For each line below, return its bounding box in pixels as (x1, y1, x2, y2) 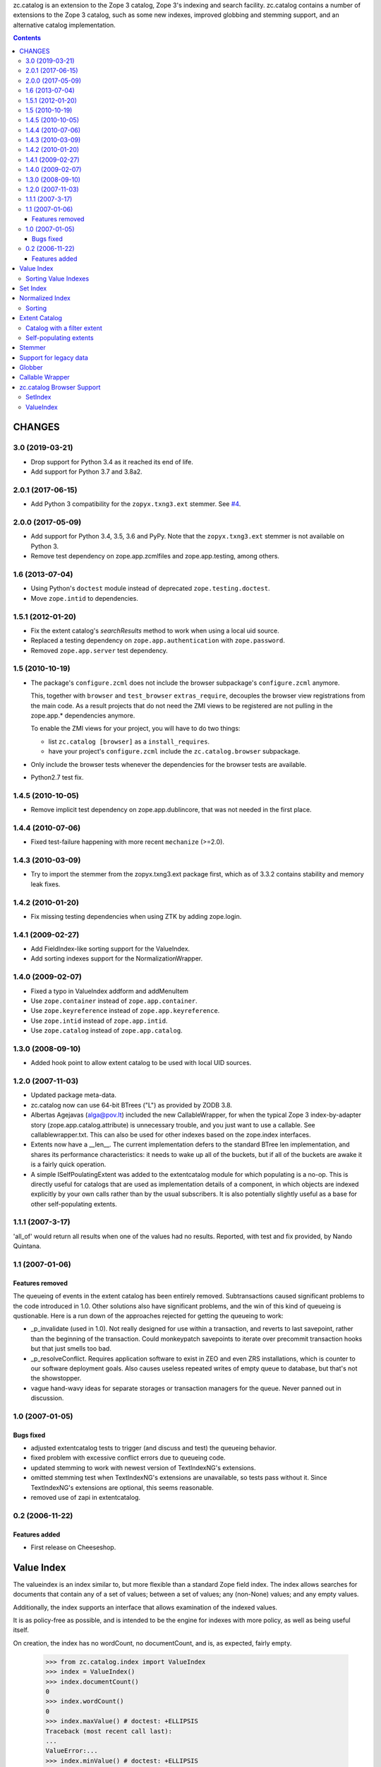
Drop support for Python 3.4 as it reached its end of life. (30, 457, 194, 466)
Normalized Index (19, 294, 71, 303)
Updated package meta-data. (30, 1091, 116, 1099)
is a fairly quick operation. (30, 1160, 107, 1169)
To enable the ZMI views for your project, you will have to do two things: (30, 724, 241, 733)
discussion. (30, 1394, 64, 1402)
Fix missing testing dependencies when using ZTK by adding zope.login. (30, 912, 242, 920)
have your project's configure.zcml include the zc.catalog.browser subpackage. (48, 747, 301, 756)
